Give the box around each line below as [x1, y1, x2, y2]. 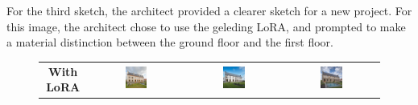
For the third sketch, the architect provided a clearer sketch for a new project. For [6, 2, 412, 18]
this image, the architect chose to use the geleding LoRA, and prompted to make [6, 18, 406, 34]
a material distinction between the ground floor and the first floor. [6, 34, 333, 50]
